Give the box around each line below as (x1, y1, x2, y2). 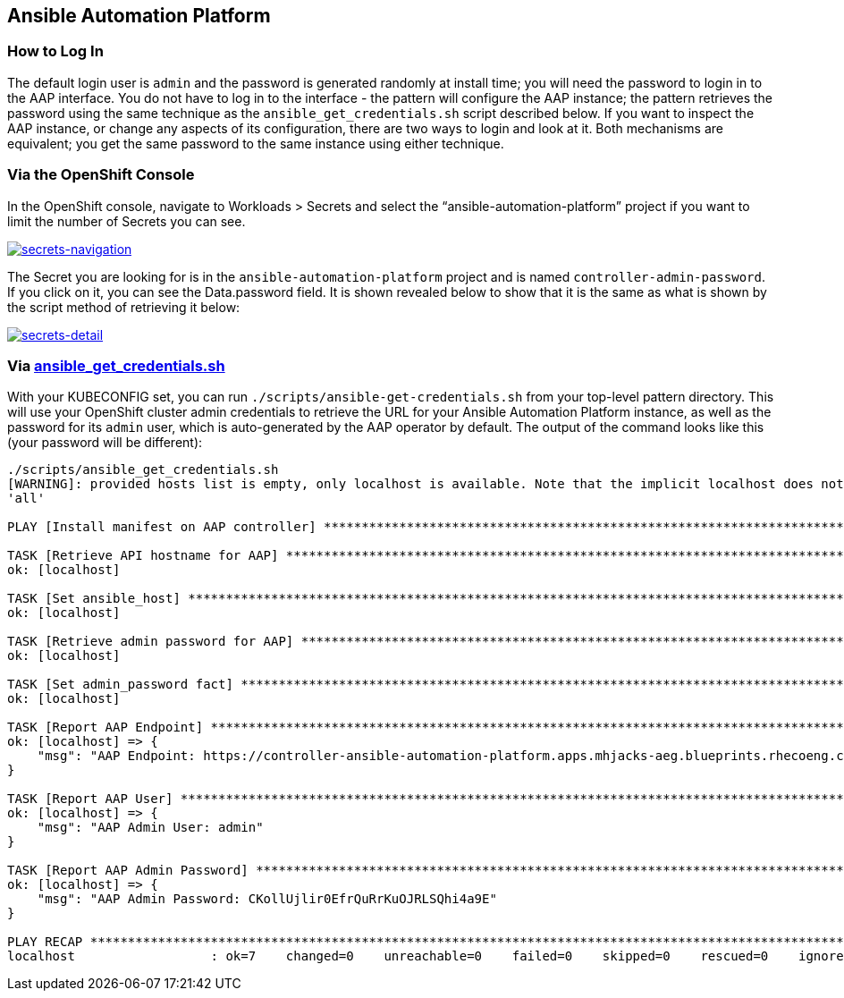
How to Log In (7, 42, 104, 61)
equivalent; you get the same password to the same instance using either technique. (7, 135, 504, 151)
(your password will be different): (7, 435, 203, 451)
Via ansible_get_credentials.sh (7, 356, 225, 375)
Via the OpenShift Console (7, 165, 195, 184)
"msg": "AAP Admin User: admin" (37, 820, 264, 835)
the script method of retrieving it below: (7, 299, 241, 315)
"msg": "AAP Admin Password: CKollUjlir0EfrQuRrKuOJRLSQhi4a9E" (37, 892, 497, 907)
